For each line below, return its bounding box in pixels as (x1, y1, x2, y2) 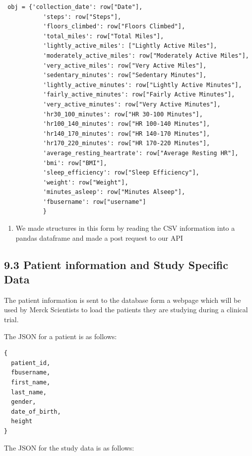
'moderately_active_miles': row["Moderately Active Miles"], (43, 52, 249, 59)
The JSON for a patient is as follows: (4, 331, 117, 341)
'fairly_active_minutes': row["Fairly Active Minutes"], (43, 91, 235, 98)
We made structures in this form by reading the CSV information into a (15, 223, 235, 233)
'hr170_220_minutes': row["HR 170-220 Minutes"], (43, 140, 210, 147)
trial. (4, 314, 19, 325)
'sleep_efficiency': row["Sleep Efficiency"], (43, 169, 199, 177)
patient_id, (11, 359, 51, 366)
